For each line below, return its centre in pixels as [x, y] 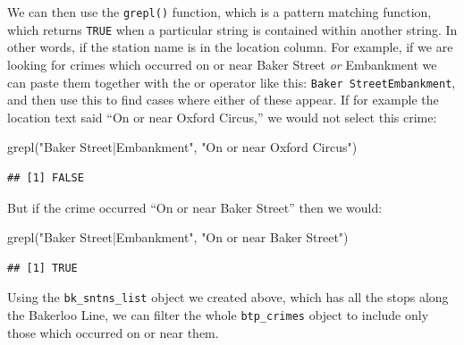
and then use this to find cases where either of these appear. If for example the [223, 100]
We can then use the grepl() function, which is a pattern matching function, [219, 12]
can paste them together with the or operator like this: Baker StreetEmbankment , [232, 82]
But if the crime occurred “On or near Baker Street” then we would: [195, 207]
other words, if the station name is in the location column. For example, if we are [230, 47]
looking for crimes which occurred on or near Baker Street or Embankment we [222, 64]
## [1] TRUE [42, 268]
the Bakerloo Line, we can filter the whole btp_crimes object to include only [218, 314]
